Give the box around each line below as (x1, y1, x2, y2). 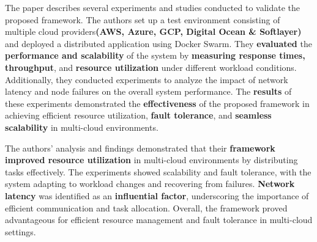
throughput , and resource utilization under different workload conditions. (5, 61, 297, 73)
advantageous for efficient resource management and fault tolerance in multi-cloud (5, 213, 313, 226)
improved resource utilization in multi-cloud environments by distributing (5, 153, 298, 166)
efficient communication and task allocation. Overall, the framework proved (5, 201, 288, 214)
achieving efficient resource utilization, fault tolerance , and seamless (5, 109, 272, 122)
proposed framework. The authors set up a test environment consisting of (5, 13, 280, 26)
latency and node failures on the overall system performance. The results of (5, 85, 292, 98)
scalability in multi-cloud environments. (5, 120, 158, 133)
